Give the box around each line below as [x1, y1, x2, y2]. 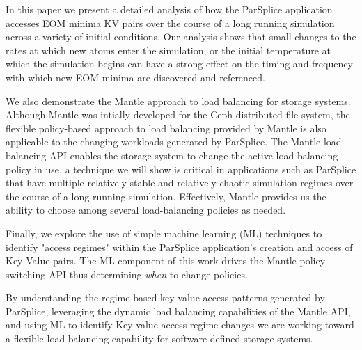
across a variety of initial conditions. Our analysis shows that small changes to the [6, 29, 356, 44]
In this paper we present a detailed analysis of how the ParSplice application [6, 2, 333, 16]
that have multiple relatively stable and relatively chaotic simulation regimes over [6, 175, 354, 190]
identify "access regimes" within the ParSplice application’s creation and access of [6, 239, 353, 254]
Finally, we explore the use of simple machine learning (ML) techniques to [6, 225, 322, 240]
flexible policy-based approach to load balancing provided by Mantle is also [6, 120, 326, 135]
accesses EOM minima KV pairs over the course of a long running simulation [6, 15, 335, 30]
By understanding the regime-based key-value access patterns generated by [6, 290, 325, 305]
